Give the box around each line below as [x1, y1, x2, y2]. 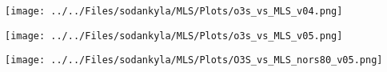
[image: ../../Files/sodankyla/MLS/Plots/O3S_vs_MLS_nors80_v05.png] [5, 54, 383, 66]
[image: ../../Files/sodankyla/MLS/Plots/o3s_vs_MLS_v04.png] [5, 6, 343, 17]
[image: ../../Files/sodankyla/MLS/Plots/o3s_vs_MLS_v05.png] [5, 30, 343, 42]
